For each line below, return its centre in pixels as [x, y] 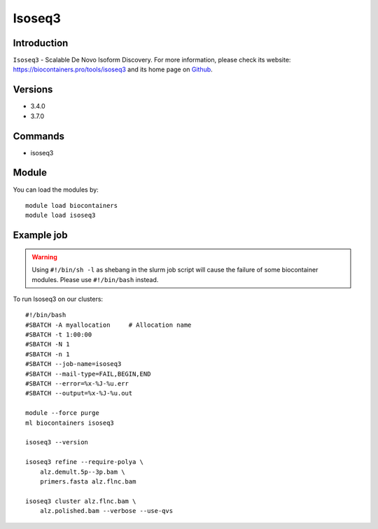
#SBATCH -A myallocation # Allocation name [108, 325]
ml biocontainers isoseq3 [70, 423]
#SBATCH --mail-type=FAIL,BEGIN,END [88, 374]
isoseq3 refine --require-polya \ [84, 462]
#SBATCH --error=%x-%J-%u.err [77, 384]
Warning [44, 257]
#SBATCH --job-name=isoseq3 [73, 364]
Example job [40, 235]
